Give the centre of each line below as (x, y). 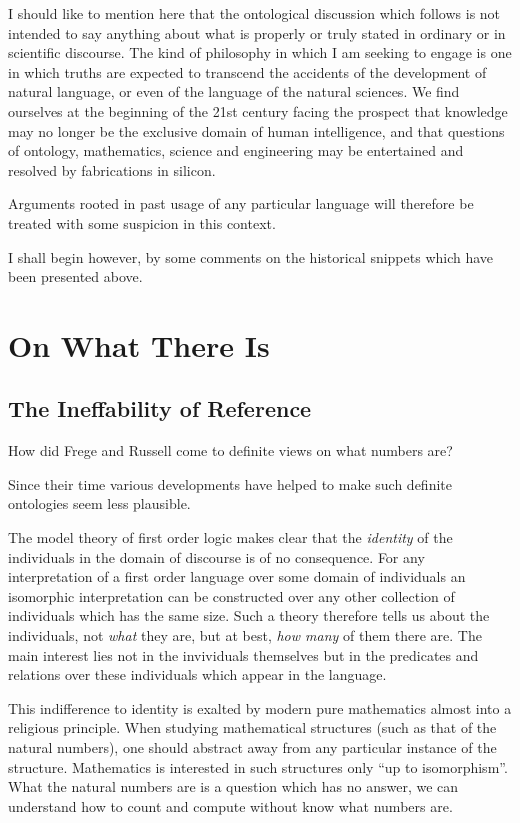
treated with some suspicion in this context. (142, 222)
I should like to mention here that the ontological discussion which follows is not (254, 13)
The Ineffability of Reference (160, 408)
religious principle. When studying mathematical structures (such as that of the (252, 727)
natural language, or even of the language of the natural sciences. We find (234, 91)
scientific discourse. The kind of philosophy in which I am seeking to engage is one (260, 52)
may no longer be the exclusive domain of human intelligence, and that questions (256, 130)
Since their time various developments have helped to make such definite (230, 483)
